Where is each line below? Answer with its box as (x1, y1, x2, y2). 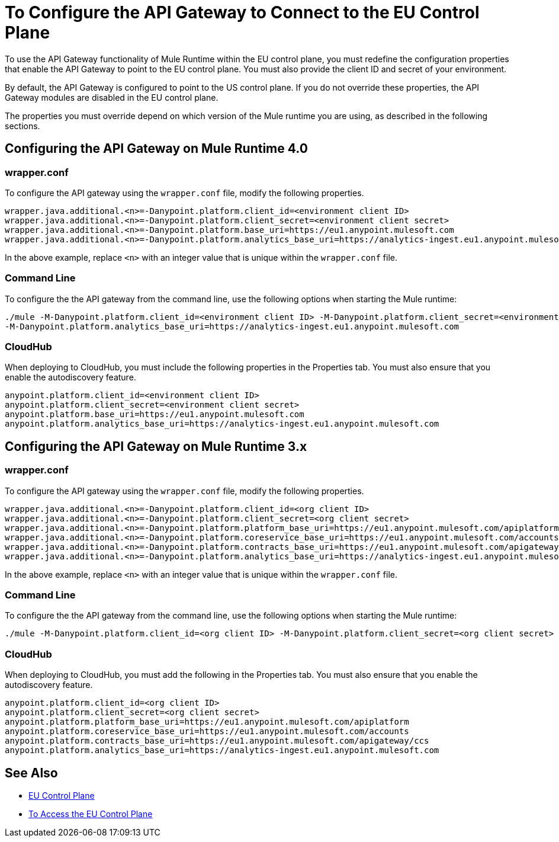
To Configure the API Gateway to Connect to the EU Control (5, 2, 480, 23)
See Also (5, 765, 58, 780)
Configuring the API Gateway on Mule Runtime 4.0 (5, 141, 308, 156)
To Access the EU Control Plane (28, 809, 153, 819)
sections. (5, 120, 40, 131)
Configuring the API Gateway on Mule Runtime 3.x (5, 438, 307, 454)
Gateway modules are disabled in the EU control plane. (5, 92, 219, 103)
